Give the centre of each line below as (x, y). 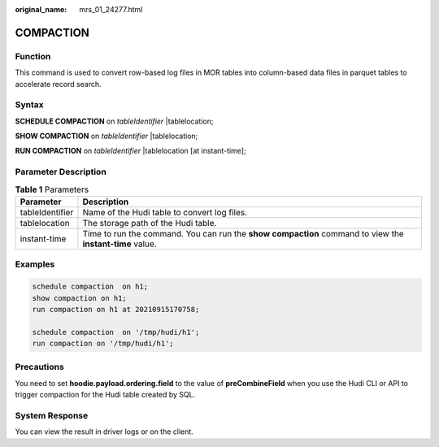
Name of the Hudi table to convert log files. (165, 212)
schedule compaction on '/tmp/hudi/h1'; (116, 332)
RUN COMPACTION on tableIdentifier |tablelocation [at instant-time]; (131, 151)
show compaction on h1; (80, 298)
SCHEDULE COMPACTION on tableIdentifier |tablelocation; (114, 121)
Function (33, 56)
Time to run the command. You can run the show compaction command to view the (243, 233)
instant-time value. (120, 244)
